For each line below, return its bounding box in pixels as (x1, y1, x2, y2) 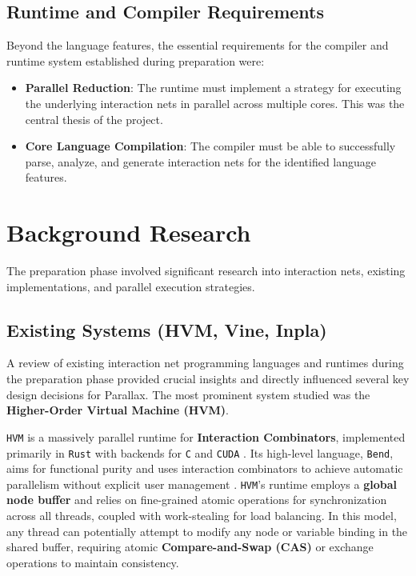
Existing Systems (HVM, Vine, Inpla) (6, 317, 327, 342)
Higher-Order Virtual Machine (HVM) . (6, 402, 230, 418)
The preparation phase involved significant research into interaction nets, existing (6, 262, 406, 279)
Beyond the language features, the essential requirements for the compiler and (6, 37, 389, 54)
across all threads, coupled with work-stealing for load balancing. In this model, (6, 507, 397, 523)
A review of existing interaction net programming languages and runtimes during (6, 354, 404, 371)
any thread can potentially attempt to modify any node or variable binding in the (6, 522, 408, 539)
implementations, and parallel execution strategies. (6, 278, 255, 294)
